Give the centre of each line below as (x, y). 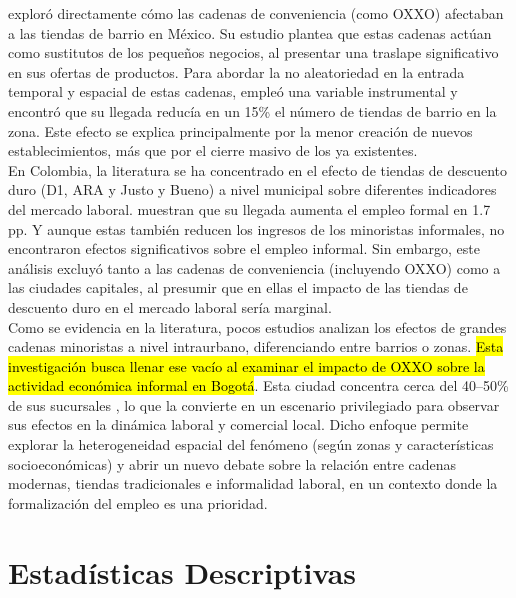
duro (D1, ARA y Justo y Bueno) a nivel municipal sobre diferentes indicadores (252, 189)
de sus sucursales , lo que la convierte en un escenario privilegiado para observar (254, 404)
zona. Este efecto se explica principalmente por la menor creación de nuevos (240, 130)
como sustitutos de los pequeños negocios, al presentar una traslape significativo (253, 52)
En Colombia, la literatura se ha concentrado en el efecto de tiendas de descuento (258, 169)
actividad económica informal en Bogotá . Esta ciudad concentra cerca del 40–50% (258, 385)
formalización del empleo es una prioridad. (138, 502)
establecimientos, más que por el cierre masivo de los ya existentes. (213, 150)
